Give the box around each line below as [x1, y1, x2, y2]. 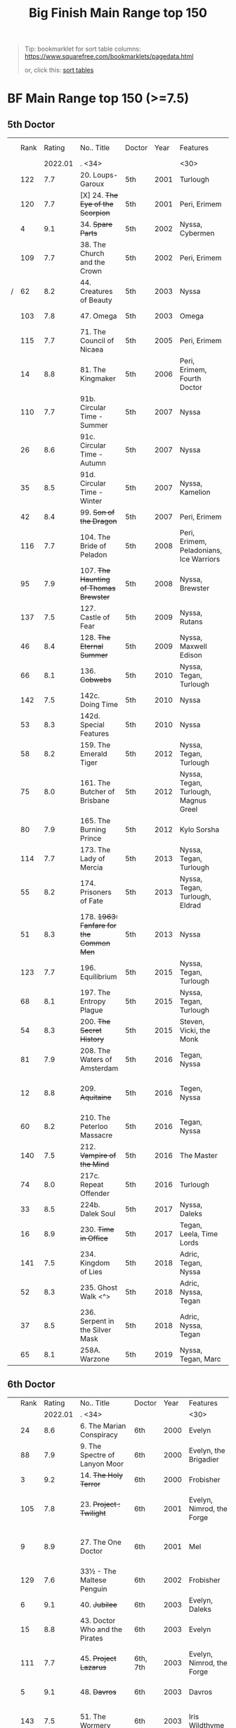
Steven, [179, 1017, 205, 1027]
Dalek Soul [79, 1209, 116, 1218]
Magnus [179, 796, 207, 806]
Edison [179, 650, 202, 660]
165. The [79, 816, 111, 826]
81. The [79, 365, 107, 375]
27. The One [79, 1538, 122, 1547]
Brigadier [188, 1455, 219, 1464]
